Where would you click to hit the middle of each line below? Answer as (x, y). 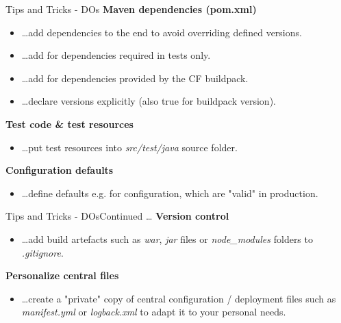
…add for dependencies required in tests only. (116, 55)
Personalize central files (62, 275)
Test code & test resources (70, 124)
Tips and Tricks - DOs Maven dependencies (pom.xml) (131, 9)
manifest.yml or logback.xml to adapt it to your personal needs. (154, 312)
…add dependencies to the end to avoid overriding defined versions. (162, 32)
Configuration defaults (60, 170)
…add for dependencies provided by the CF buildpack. (135, 78)
